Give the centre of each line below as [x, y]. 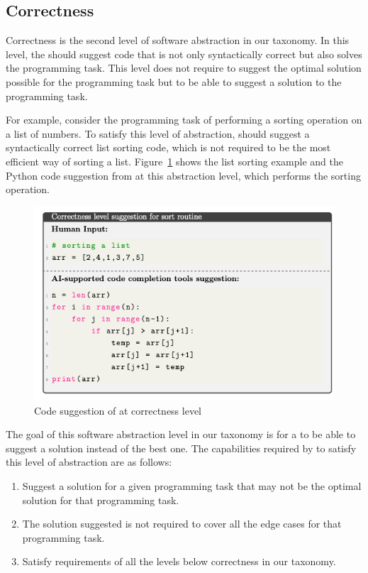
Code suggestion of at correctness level [118, 410]
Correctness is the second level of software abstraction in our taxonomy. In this [178, 40]
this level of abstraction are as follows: [89, 462]
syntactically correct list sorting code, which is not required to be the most [168, 147]
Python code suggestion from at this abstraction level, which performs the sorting [183, 175]
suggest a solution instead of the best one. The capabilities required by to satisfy [181, 448]
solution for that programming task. [101, 500]
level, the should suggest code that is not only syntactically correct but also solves [184, 54]
